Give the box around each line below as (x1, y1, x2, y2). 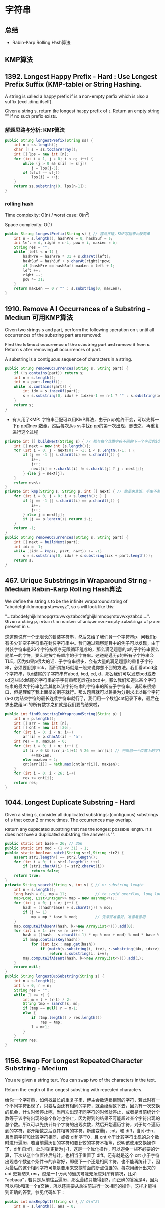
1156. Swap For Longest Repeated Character (5, 1056, 143, 1065)
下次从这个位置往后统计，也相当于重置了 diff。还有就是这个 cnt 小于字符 (13, 1152, 160, 1158)
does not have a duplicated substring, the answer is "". (5, 831, 116, 837)
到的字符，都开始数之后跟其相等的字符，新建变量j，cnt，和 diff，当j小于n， (5, 1127, 158, 1134)
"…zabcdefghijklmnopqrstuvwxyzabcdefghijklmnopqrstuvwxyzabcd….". (5, 613, 151, 619)
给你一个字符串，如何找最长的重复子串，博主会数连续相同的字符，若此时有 (5, 1097, 156, 1103)
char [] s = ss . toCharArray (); (14, 147, 78, 152)
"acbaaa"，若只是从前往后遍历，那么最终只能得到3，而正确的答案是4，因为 (5, 1176, 159, 1183)
